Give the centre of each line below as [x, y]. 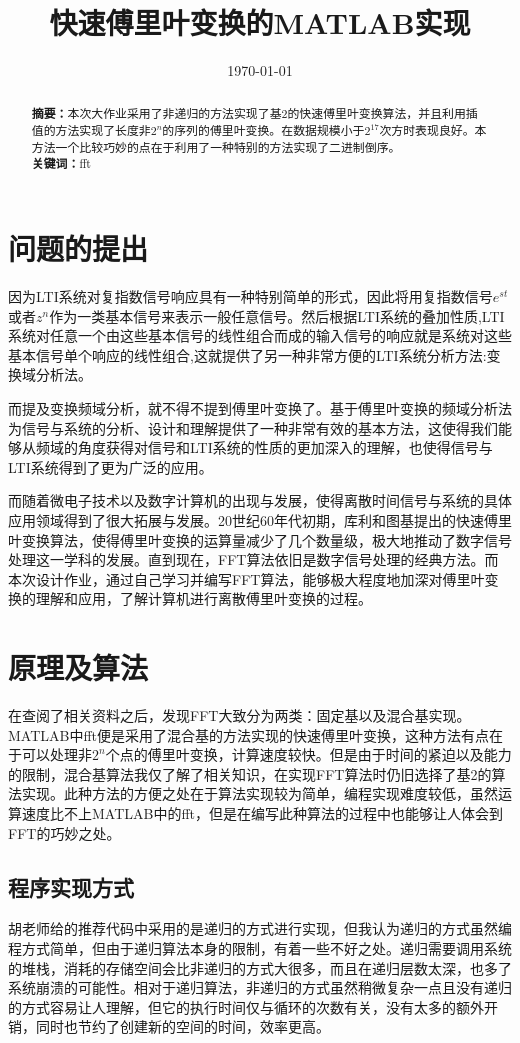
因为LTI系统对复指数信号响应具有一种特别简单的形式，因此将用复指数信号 [250, 296]
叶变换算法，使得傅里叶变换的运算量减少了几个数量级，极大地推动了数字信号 [260, 539]
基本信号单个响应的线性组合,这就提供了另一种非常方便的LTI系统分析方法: [247, 354]
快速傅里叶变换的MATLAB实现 [260, 22]
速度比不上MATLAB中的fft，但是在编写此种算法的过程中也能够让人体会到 [262, 813]
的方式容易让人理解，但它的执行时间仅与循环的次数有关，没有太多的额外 [246, 1006]
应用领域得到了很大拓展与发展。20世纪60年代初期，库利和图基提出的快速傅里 [260, 520]
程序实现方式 [71, 886]
